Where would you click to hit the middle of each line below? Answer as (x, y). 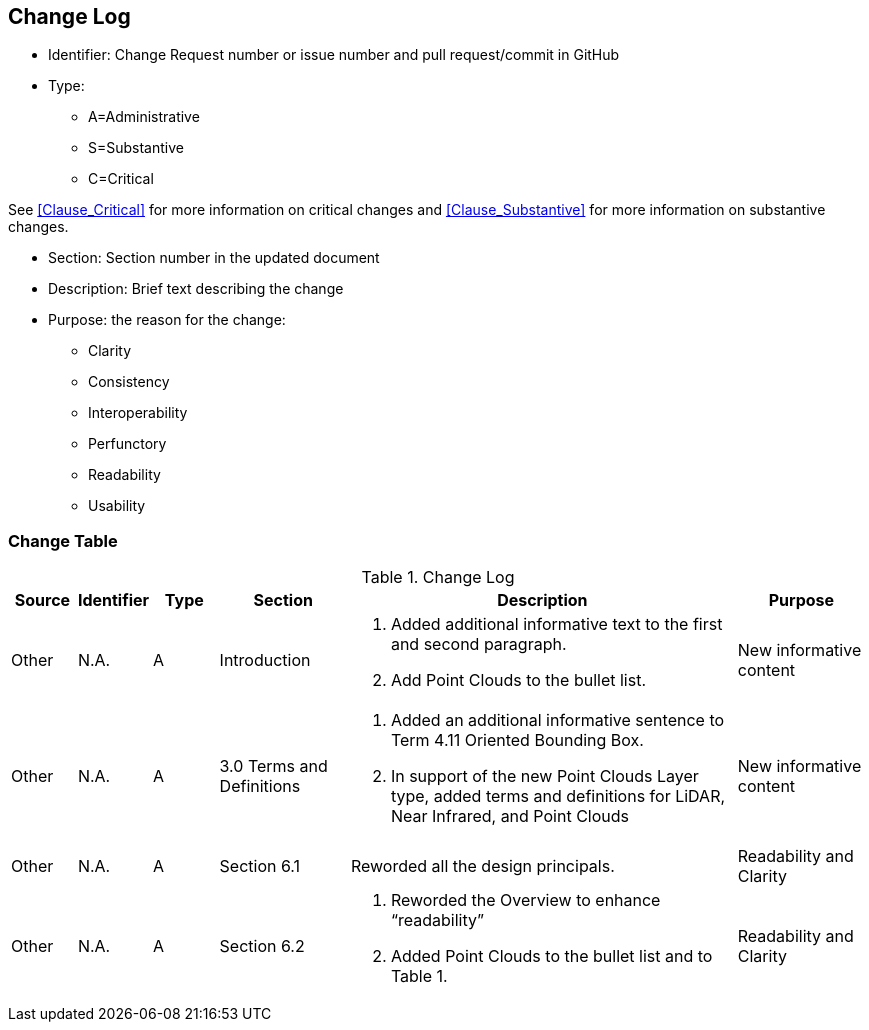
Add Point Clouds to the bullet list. (518, 680)
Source (42, 600)
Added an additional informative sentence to (557, 720)
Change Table (63, 540)
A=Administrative (144, 117)
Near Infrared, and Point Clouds (510, 816)
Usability (117, 506)
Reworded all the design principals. (482, 866)
